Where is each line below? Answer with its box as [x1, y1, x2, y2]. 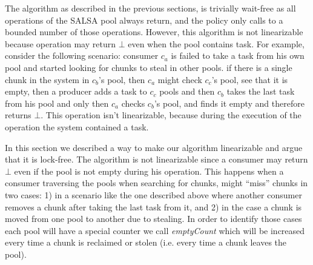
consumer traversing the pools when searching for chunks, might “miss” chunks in [5, 176, 308, 189]
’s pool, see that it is [211, 73, 288, 86]
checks [121, 96, 145, 109]
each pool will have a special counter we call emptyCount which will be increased [5, 224, 305, 236]
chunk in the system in [5, 73, 90, 86]
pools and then [159, 85, 215, 98]
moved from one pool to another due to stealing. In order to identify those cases [5, 212, 302, 225]
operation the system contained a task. [5, 120, 149, 133]
